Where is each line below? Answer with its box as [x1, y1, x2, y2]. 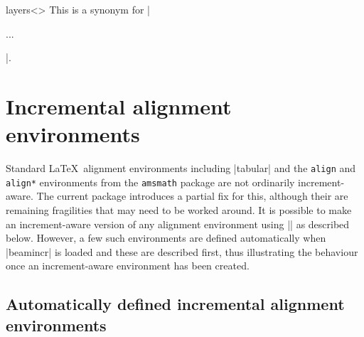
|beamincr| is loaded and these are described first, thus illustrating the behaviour [6, 244, 358, 259]
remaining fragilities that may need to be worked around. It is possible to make [6, 203, 352, 217]
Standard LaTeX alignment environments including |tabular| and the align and [6, 161, 356, 176]
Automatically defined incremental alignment [6, 293, 345, 315]
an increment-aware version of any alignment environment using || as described [6, 216, 350, 231]
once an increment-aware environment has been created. [6, 258, 250, 273]
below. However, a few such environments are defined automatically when [6, 230, 326, 245]
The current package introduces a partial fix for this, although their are [36, 188, 348, 203]
